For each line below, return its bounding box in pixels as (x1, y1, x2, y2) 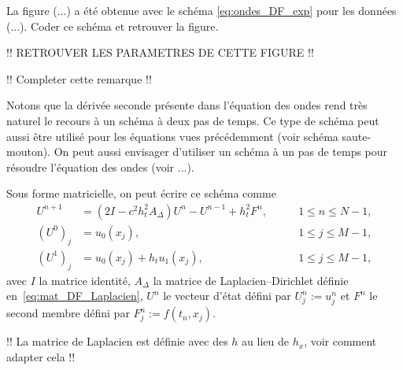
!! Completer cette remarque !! (6, 70, 152, 87)
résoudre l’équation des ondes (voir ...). (6, 158, 194, 175)
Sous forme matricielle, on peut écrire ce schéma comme (6, 185, 276, 202)
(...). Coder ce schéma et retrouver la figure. (6, 17, 219, 34)
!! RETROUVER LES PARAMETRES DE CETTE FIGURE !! (6, 44, 314, 61)
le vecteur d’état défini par (163, 287, 291, 304)
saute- (342, 128, 372, 144)
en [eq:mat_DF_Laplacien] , (6, 287, 143, 304)
